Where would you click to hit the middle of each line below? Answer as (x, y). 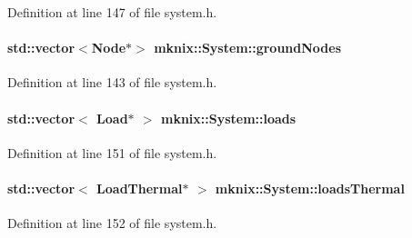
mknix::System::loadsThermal (310, 188)
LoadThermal (140, 188)
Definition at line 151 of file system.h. (112, 152)
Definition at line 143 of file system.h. (112, 82)
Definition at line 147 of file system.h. (112, 12)
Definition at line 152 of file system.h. (112, 223)
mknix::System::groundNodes (248, 48)
